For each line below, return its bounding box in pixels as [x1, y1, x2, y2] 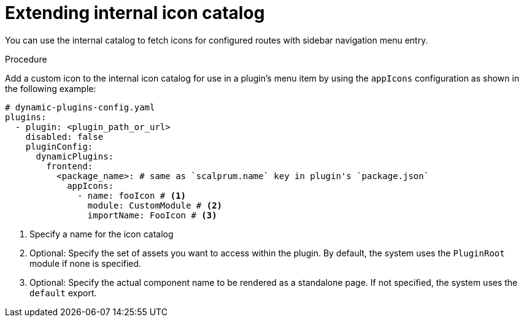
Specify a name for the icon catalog [29, 228, 174, 239]
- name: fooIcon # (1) [77, 190, 187, 201]
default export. [29, 287, 97, 298]
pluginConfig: [25, 141, 93, 151]
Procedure [5, 53, 47, 64]
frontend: [46, 161, 93, 171]
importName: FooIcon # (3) [87, 210, 217, 220]
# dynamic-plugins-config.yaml [5, 102, 155, 112]
